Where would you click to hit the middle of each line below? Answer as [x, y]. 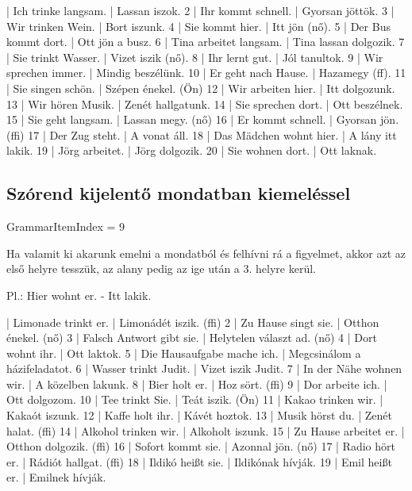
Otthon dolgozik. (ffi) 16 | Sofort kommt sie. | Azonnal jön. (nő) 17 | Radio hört [201, 446]
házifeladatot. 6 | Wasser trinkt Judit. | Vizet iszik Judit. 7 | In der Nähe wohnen [204, 368]
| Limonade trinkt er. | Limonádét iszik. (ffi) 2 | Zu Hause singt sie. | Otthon [193, 322]
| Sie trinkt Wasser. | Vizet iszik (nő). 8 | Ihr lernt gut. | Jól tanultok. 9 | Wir [195, 57]
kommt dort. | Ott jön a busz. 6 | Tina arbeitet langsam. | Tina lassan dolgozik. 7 [206, 42]
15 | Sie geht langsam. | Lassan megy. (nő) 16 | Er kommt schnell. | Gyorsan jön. [203, 119]
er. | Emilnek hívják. [56, 477]
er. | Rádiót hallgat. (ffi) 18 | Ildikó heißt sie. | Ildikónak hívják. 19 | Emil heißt [199, 461]
